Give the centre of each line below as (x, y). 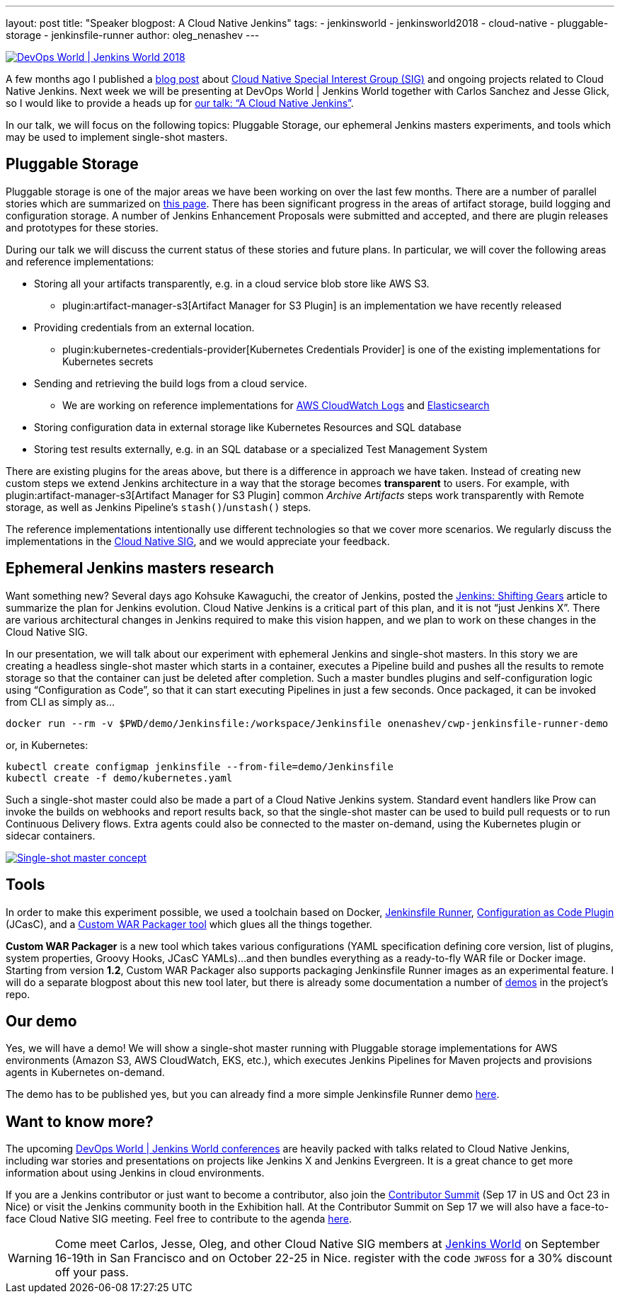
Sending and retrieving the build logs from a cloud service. (171, 383)
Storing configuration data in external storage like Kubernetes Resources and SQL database (248, 427)
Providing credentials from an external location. (144, 327)
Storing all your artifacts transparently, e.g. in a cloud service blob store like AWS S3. (232, 283)
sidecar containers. (51, 835)
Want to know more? (80, 1121)
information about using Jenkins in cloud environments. (135, 1173)
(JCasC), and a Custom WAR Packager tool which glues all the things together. (189, 924)
